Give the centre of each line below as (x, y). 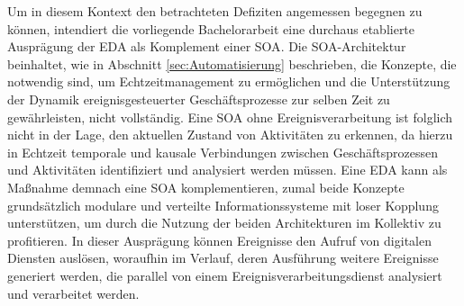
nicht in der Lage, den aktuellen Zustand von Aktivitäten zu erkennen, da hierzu (230, 135)
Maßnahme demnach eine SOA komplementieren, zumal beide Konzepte (206, 187)
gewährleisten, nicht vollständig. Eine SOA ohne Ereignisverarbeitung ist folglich (230, 117)
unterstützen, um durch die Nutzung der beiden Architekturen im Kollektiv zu (224, 223)
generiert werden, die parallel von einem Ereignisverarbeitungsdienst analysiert (225, 275)
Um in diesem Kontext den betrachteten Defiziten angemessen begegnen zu (215, 11)
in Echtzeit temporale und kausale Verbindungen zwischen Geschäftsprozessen (223, 152)
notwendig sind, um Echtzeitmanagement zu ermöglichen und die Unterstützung (229, 81)
